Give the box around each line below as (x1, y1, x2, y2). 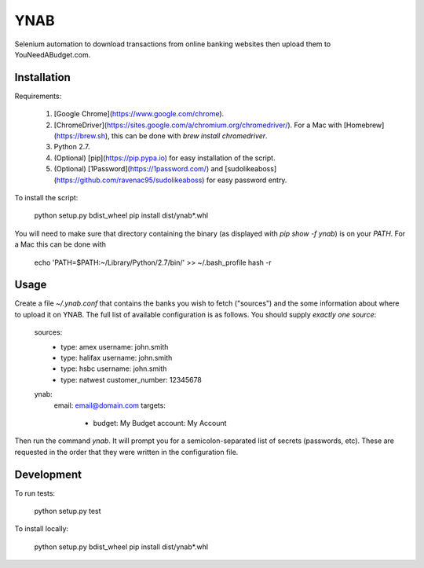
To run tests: (14, 488, 55, 498)
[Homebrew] (343, 120, 385, 130)
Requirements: (14, 91, 62, 101)
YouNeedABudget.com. (14, 49, 91, 59)
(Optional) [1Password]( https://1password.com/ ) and (53, 164, 224, 174)
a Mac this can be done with (14, 240, 106, 249)
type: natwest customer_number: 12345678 (60, 375, 202, 384)
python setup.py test (34, 507, 101, 516)
